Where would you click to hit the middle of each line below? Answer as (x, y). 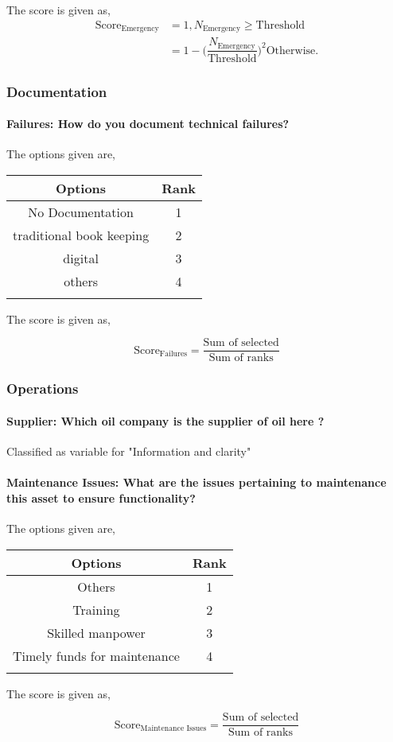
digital (81, 258)
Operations (43, 388)
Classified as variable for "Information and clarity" (129, 451)
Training (96, 609)
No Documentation (81, 212)
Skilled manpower (96, 632)
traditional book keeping (81, 235)
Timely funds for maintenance (96, 655)
